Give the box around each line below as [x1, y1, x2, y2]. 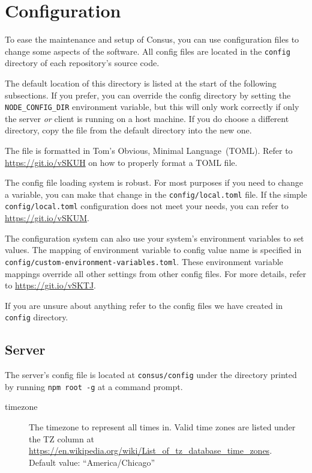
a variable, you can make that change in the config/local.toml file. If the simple [5, 188, 307, 200]
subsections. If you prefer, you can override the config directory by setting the [5, 88, 291, 101]
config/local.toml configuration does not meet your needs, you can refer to [5, 200, 289, 212]
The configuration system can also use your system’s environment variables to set [5, 231, 304, 244]
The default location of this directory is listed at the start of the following [5, 76, 277, 89]
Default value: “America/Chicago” [29, 456, 155, 468]
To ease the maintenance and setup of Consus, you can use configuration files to [5, 33, 299, 46]
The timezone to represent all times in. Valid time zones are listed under [29, 421, 296, 433]
